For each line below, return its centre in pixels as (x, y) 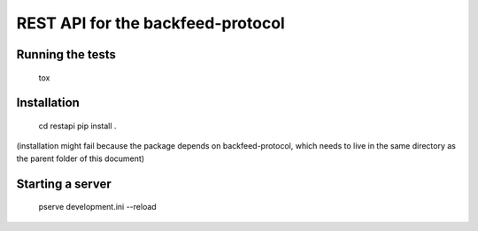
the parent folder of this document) (81, 158)
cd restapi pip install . (77, 126)
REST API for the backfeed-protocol (150, 23)
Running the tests (66, 54)
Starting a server (64, 184)
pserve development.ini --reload (97, 207)
